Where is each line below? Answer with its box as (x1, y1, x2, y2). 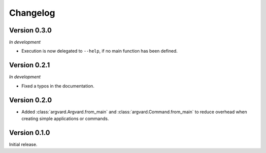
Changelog (9, 7, 55, 18)
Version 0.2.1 (9, 61, 50, 69)
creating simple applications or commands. (21, 116, 109, 122)
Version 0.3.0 (9, 26, 52, 34)
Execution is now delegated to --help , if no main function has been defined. (21, 48, 178, 54)
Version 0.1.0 (9, 128, 50, 137)
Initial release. (9, 141, 37, 147)
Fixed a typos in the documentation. (21, 83, 95, 89)
